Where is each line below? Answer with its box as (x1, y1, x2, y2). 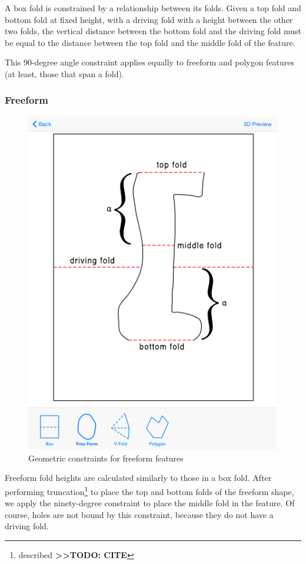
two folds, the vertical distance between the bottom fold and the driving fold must (5, 25, 301, 37)
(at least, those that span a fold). (5, 67, 124, 80)
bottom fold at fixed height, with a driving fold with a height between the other (5, 13, 293, 25)
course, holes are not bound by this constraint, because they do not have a (5, 508, 274, 520)
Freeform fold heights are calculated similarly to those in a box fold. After (5, 471, 272, 484)
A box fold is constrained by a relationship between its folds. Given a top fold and (5, 2, 301, 14)
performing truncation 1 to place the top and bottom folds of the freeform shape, (5, 483, 294, 497)
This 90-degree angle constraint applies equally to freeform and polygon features (5, 56, 295, 68)
